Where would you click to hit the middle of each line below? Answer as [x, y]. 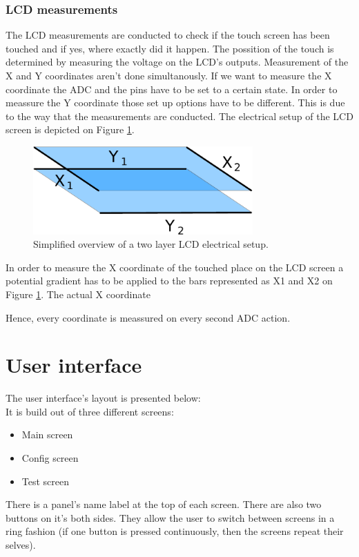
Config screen [50, 458]
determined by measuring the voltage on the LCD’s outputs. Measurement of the [177, 62]
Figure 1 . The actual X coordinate [78, 294]
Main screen [47, 434]
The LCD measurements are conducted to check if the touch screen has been [168, 35]
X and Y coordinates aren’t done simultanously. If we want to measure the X [169, 75]
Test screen [46, 481]
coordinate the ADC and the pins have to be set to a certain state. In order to [172, 89]
